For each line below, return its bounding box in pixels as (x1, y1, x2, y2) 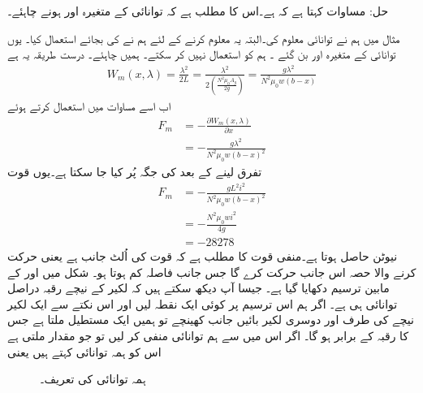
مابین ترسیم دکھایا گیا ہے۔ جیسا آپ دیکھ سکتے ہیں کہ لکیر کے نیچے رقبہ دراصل (7, 279, 390, 296)
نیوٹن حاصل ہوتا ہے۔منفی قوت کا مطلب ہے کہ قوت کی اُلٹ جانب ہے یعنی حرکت (7, 247, 398, 264)
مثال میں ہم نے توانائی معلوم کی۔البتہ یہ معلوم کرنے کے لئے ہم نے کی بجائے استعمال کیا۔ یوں (7, 29, 400, 46)
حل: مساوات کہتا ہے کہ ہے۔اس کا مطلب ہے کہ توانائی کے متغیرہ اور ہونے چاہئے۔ (7, 2, 389, 19)
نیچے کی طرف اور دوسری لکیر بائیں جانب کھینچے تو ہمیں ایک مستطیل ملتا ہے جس (7, 311, 414, 328)
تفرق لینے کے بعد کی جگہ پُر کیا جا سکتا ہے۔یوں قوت (7, 162, 262, 179)
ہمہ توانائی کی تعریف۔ (40, 370, 146, 387)
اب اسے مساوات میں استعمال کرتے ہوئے (7, 97, 170, 114)
